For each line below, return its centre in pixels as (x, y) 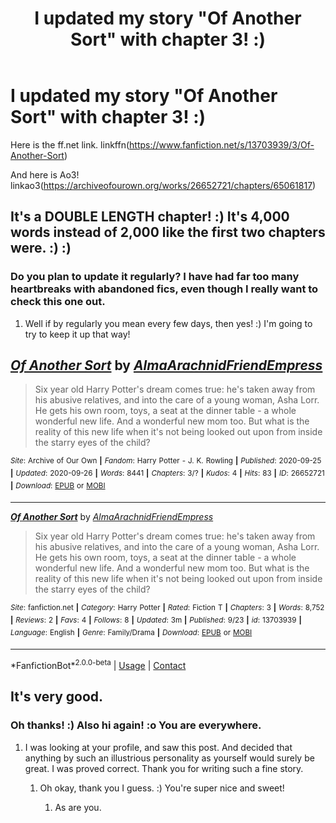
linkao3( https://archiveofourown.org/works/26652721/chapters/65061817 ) (163, 185)
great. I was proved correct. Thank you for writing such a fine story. (164, 768)
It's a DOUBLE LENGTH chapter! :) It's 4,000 (150, 217)
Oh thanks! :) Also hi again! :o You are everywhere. (136, 725)
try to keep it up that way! (77, 334)
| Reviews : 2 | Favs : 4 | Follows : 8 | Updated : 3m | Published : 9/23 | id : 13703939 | (156, 620)
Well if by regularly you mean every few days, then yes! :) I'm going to (168, 323)
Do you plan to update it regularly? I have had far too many (155, 277)
